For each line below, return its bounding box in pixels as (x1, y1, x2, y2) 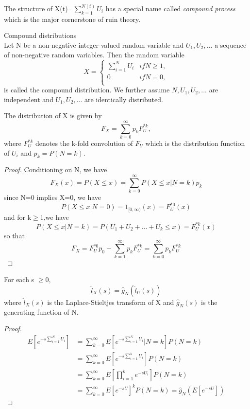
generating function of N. (4, 307, 79, 317)
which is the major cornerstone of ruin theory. (4, 14, 141, 24)
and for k (4, 212, 32, 222)
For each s (4, 274, 34, 285)
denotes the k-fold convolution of (35, 138, 133, 148)
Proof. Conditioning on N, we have (4, 164, 107, 175)
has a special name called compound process (105, 3, 235, 14)
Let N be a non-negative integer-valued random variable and (4, 40, 184, 50)
